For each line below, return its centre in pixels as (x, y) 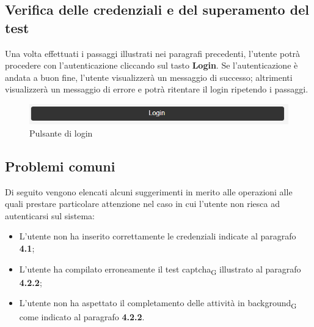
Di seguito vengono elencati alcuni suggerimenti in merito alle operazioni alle (149, 191)
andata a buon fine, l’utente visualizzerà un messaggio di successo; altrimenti (149, 77)
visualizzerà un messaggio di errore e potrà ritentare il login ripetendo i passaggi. (157, 89)
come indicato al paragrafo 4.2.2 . (82, 316)
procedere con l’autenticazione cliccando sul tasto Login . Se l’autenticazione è (152, 65)
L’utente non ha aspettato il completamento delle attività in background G (158, 304)
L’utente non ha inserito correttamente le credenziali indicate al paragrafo (158, 236)
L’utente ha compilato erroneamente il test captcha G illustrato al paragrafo (160, 269)
